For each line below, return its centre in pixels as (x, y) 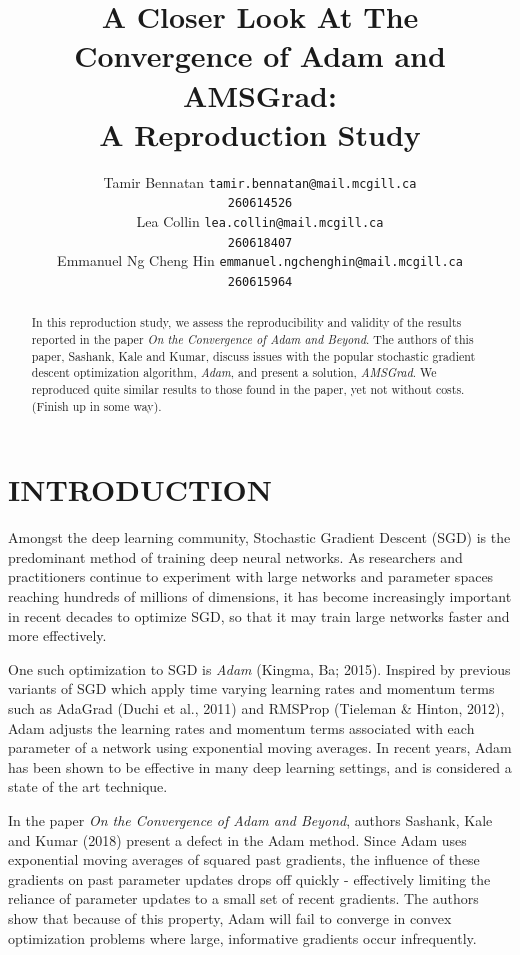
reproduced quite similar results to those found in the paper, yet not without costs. (248, 389)
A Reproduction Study (260, 133)
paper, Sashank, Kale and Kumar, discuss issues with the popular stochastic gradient (253, 355)
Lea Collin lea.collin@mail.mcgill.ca (260, 221)
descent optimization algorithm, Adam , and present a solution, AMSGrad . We (234, 372)
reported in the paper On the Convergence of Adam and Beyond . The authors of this (252, 339)
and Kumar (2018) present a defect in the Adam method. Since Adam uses (237, 839)
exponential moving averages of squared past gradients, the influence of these (244, 859)
